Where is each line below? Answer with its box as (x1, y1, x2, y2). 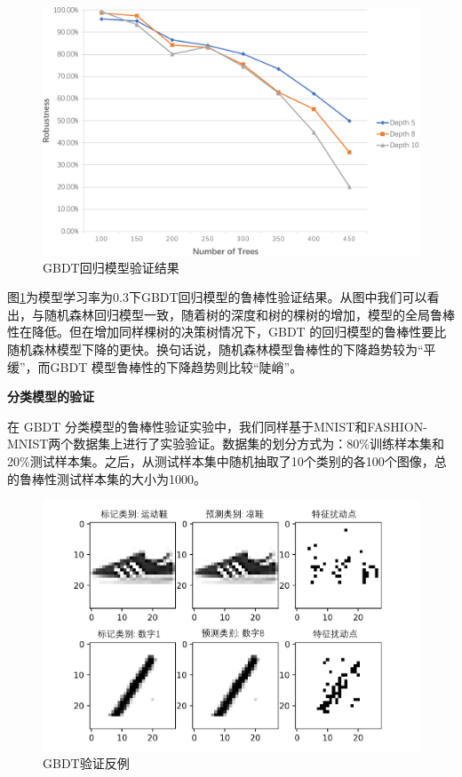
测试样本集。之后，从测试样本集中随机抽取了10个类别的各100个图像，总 (29, 452, 447, 471)
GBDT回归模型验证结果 (43, 258, 179, 276)
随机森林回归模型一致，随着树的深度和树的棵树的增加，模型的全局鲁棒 (44, 305, 455, 323)
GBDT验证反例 (43, 754, 130, 773)
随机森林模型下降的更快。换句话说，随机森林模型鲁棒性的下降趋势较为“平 (7, 340, 436, 359)
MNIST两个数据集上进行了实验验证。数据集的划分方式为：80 (7, 434, 360, 453)
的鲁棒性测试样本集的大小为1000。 (7, 469, 206, 488)
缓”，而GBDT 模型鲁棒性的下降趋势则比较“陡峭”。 (7, 357, 303, 376)
